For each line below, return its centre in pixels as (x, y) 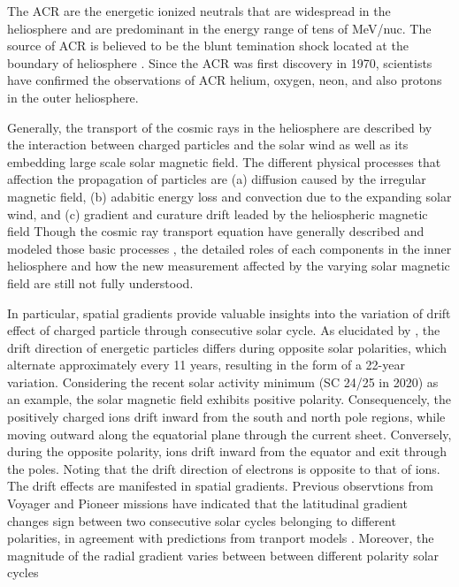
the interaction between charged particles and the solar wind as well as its (208, 145)
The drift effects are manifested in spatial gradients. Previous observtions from (221, 486)
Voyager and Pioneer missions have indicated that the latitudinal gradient (207, 503)
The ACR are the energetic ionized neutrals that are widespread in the (199, 11)
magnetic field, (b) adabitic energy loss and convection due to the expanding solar (229, 196)
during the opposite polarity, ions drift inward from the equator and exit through (227, 451)
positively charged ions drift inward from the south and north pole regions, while (226, 417)
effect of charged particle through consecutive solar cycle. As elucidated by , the (224, 330)
